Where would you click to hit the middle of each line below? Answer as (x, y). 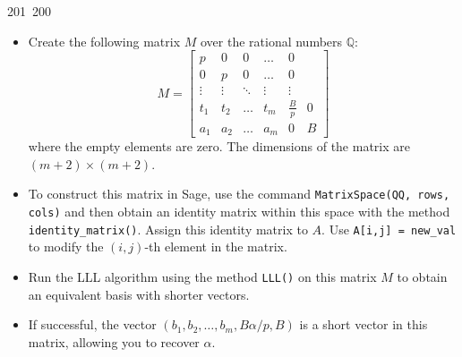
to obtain (422, 276)
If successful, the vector (92, 324)
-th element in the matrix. (216, 246)
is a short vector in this (364, 324)
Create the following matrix (104, 41)
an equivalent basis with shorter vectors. (139, 294)
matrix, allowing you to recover (114, 341)
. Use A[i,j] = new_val (389, 229)
